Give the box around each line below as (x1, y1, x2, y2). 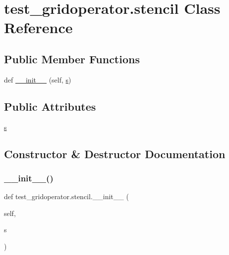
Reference (4, 17, 73, 38)
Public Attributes (4, 98, 96, 114)
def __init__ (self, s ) (4, 74, 71, 85)
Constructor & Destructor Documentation (4, 146, 226, 161)
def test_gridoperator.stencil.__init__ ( (4, 191, 129, 202)
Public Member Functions (4, 51, 140, 66)
